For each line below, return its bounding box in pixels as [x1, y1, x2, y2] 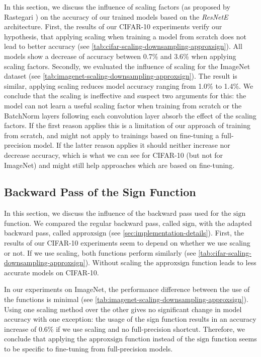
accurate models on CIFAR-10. [4, 267, 99, 277]
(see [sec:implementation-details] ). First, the [109, 227, 244, 238]
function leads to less [192, 257, 256, 268]
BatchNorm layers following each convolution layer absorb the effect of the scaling [4, 110, 256, 121]
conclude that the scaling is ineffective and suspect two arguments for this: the [4, 90, 246, 101]
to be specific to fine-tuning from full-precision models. [4, 343, 173, 354]
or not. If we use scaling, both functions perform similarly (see [4, 247, 196, 258]
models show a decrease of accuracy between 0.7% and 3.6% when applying [4, 50, 236, 61]
